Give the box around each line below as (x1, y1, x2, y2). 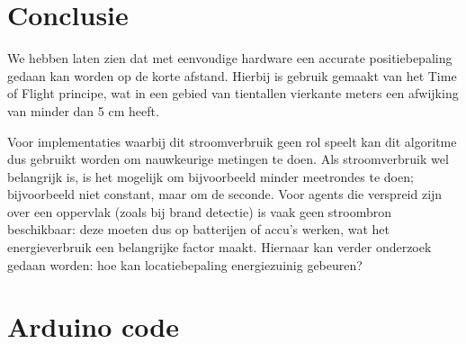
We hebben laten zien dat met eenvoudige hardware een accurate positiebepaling (7, 49, 453, 68)
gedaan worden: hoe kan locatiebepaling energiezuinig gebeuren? (7, 255, 363, 274)
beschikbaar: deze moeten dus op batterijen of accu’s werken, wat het (7, 220, 390, 239)
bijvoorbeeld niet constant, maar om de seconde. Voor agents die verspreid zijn (7, 185, 443, 204)
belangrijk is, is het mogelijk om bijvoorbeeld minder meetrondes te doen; (7, 167, 414, 186)
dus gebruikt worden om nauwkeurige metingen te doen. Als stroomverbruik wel (7, 149, 449, 168)
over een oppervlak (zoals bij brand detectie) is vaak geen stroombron (7, 202, 392, 221)
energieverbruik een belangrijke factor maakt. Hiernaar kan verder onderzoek (7, 238, 432, 257)
